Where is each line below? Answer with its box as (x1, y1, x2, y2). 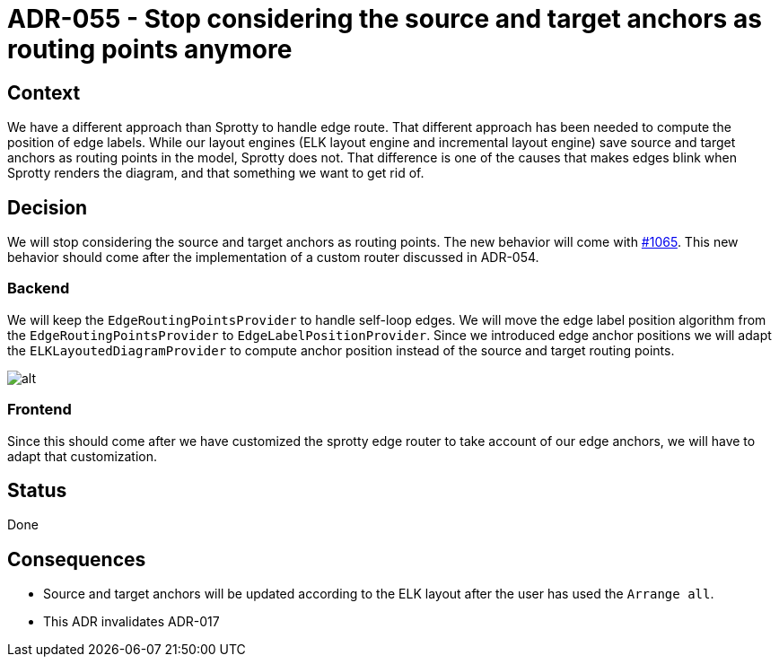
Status (7, 478, 67, 502)
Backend (7, 279, 70, 298)
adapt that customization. (7, 448, 158, 464)
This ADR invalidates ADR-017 (43, 614, 220, 630)
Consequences (7, 547, 146, 571)
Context (7, 81, 81, 104)
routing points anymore (7, 34, 293, 65)
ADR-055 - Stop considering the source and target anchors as (7, 4, 762, 34)
